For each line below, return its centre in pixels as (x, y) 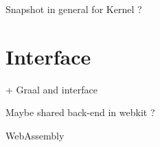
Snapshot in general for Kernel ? (74, 9)
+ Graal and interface (52, 89)
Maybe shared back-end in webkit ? (80, 112)
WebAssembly (35, 135)
